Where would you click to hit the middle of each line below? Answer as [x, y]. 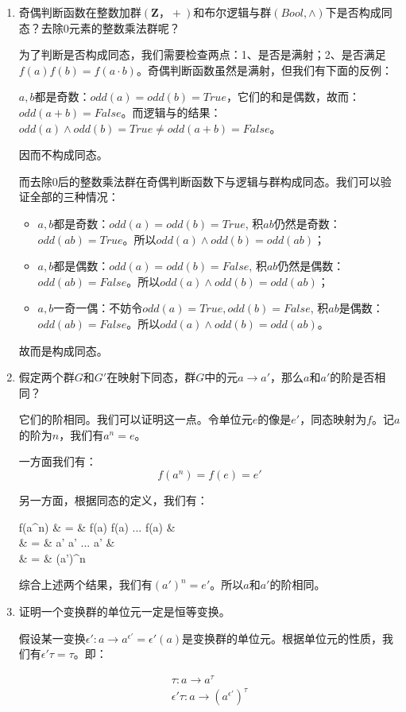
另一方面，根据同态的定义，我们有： [113, 500]
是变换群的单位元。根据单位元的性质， [282, 638]
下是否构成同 [359, 12]
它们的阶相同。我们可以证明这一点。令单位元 [135, 419]
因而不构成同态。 [63, 155]
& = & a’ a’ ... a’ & [67, 542]
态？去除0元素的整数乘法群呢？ [99, 27]
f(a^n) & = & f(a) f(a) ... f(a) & [97, 526]
